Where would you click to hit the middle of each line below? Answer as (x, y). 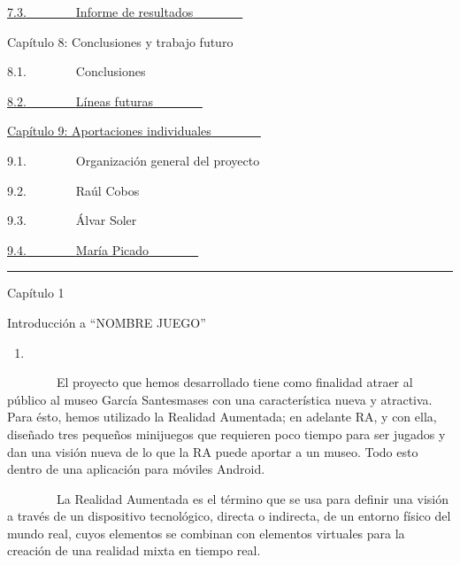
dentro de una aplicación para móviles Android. (136, 469)
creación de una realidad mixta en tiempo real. (134, 550)
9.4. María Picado (78, 249)
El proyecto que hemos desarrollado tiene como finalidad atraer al (234, 382)
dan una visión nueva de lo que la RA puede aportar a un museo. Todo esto (213, 451)
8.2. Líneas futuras (80, 101)
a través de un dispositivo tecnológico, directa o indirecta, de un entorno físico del (229, 516)
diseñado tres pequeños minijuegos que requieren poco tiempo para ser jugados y (226, 433)
